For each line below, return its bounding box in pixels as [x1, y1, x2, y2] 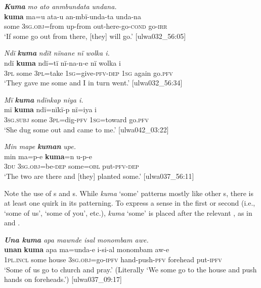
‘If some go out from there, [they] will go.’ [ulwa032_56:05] [4, 30, 186, 41]
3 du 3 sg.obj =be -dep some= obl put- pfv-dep [4, 161, 139, 171]
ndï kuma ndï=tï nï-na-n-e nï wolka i [4, 57, 121, 68]
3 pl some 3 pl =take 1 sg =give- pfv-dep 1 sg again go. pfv [4, 67, 173, 78]
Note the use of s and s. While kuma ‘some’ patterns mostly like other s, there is [4, 187, 253, 198]
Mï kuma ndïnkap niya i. [4, 94, 83, 105]
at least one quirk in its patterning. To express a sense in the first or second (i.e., [4, 198, 255, 208]
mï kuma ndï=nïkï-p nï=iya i [4, 104, 97, 115]
